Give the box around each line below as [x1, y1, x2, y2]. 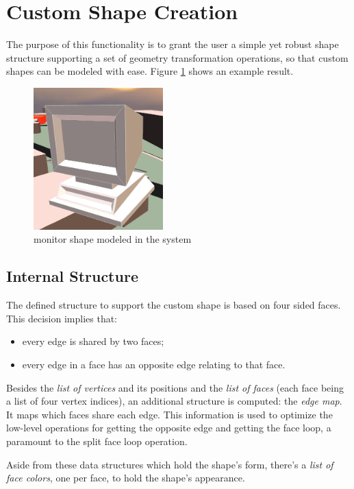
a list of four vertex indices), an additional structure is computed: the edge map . [6, 394, 342, 408]
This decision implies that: [6, 311, 118, 325]
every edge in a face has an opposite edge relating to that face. [22, 357, 286, 371]
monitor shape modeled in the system [34, 232, 192, 246]
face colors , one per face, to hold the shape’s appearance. [6, 470, 245, 485]
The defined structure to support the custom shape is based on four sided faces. [6, 298, 341, 312]
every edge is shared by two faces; [22, 334, 164, 348]
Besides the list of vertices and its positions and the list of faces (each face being [6, 380, 344, 394]
